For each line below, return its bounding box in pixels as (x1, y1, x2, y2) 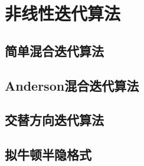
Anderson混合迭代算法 (5, 76, 139, 94)
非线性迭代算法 (5, 1, 121, 25)
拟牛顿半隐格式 (5, 145, 91, 164)
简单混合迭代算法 (5, 41, 104, 59)
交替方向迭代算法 (5, 111, 104, 129)
